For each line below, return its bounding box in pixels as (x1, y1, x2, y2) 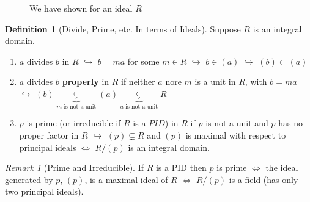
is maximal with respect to (185, 129, 286, 141)
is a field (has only (229, 173, 298, 186)
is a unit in (194, 75, 236, 88)
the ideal (265, 161, 298, 174)
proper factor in (19, 129, 79, 141)
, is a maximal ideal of (84, 173, 168, 186)
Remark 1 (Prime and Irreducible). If (5, 161, 144, 174)
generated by (5, 173, 53, 186)
